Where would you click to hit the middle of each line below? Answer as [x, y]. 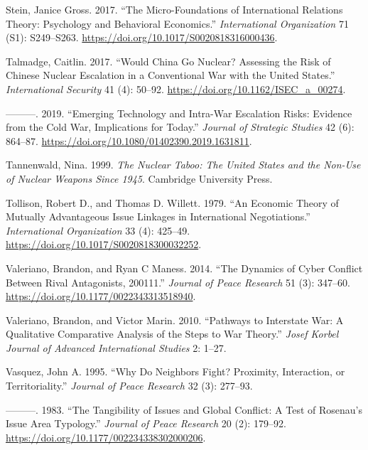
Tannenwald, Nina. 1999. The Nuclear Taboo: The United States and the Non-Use [183, 165]
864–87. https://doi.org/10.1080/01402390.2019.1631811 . [129, 140]
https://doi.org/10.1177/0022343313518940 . [101, 296]
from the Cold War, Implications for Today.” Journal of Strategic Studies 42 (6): [180, 127]
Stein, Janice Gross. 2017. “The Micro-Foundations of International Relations [174, 9]
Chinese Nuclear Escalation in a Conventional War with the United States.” [171, 75]
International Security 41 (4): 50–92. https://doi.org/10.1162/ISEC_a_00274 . [176, 89]
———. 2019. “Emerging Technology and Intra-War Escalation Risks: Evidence [179, 113]
